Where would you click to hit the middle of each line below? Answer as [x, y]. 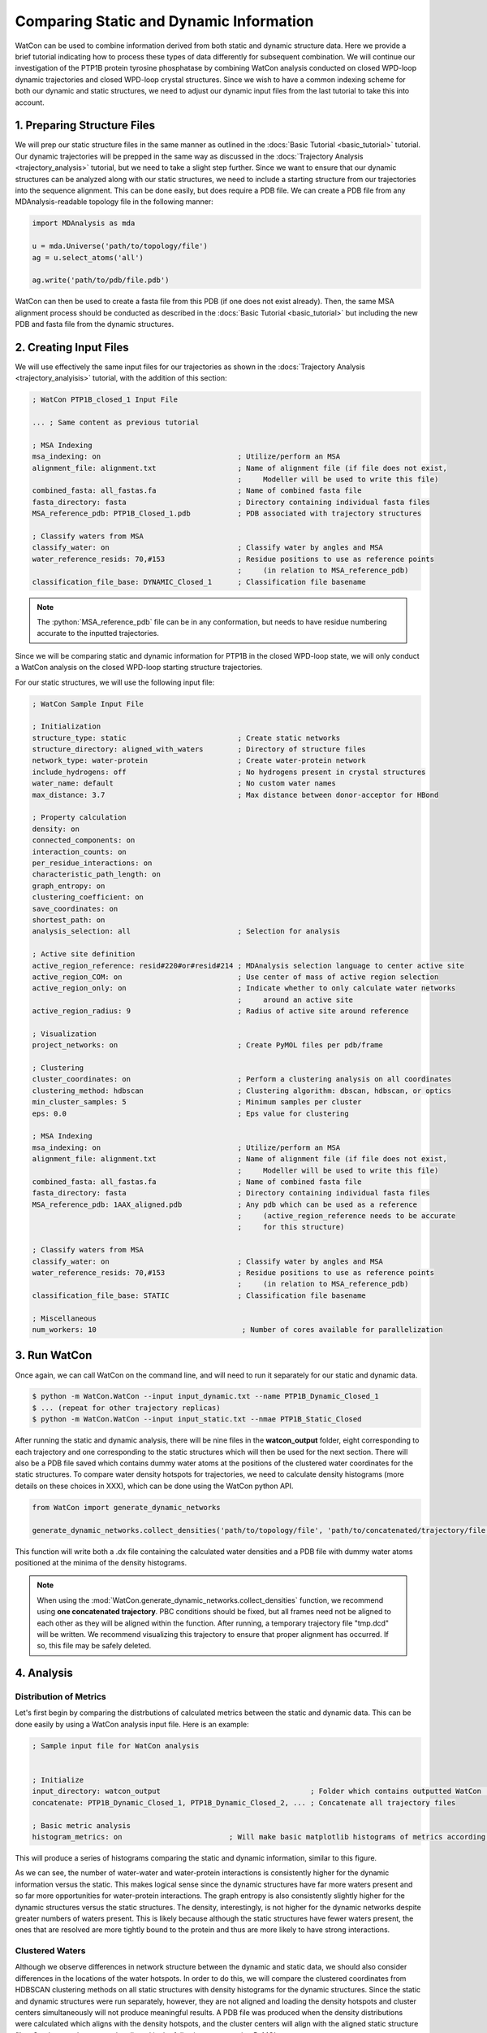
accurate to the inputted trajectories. [98, 633]
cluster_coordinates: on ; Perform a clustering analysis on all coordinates [242, 1079]
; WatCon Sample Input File [88, 704]
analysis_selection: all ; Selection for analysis [186, 932]
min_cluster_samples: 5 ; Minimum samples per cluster [197, 1102]
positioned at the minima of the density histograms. [101, 1562]
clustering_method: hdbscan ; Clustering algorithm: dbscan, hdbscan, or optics [242, 1091]
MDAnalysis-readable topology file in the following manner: [114, 202]
